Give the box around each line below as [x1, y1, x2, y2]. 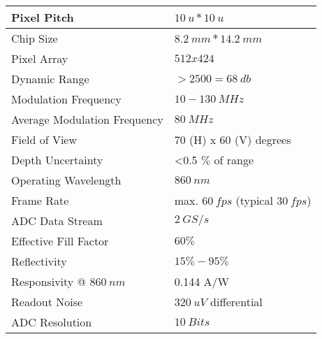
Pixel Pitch [11, 9, 74, 25]
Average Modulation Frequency [11, 111, 163, 127]
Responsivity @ [11, 273, 87, 289]
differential [210, 294, 263, 310]
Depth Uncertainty [11, 152, 103, 168]
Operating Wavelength [11, 172, 122, 188]
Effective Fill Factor [11, 233, 109, 249]
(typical [235, 192, 273, 208]
